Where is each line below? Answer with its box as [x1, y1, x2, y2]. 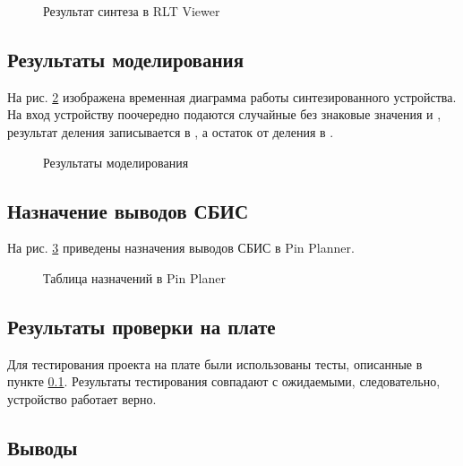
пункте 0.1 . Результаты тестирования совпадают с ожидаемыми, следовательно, [7, 372, 441, 391]
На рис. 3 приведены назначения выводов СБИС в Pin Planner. [7, 238, 355, 257]
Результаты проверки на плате [7, 312, 276, 340]
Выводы [7, 433, 78, 461]
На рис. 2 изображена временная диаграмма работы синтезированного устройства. [7, 87, 457, 106]
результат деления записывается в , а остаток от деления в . [7, 122, 334, 141]
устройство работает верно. [7, 389, 157, 408]
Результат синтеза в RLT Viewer [43, 2, 220, 20]
